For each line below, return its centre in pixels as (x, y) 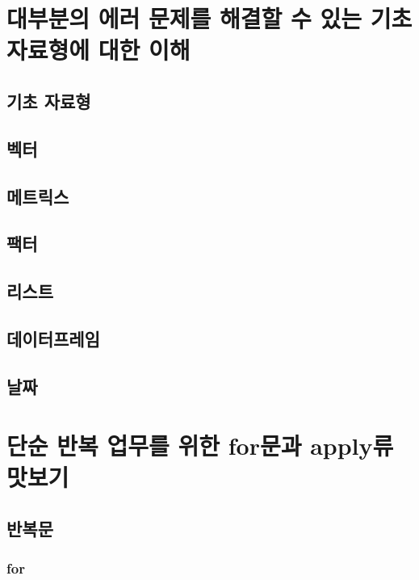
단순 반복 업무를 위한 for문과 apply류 (200, 446)
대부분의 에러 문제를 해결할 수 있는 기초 (209, 18)
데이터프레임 (53, 338)
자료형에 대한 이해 (98, 50)
